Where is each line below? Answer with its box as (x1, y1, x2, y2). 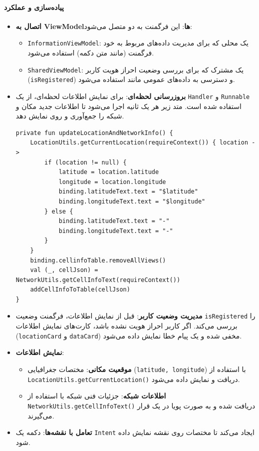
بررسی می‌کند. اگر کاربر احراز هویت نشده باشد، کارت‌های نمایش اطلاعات (15, 320, 238, 331)
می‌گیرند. (27, 410, 54, 420)
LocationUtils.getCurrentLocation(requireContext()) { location (30, 139, 249, 146)
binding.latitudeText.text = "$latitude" (58, 188, 198, 195)
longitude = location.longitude (58, 178, 166, 185)
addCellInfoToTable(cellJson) (30, 286, 130, 293)
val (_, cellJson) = (30, 266, 98, 274)
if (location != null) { (44, 158, 127, 166)
